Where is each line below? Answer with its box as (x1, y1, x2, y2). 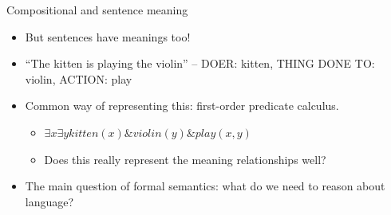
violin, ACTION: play (25, 70, 132, 87)
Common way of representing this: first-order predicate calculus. (25, 97, 339, 114)
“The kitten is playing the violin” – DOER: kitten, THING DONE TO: (25, 55, 375, 72)
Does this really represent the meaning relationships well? (44, 150, 326, 167)
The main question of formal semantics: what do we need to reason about (25, 178, 385, 194)
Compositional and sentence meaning (6, 2, 188, 18)
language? (25, 193, 74, 209)
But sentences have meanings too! (25, 28, 191, 45)
